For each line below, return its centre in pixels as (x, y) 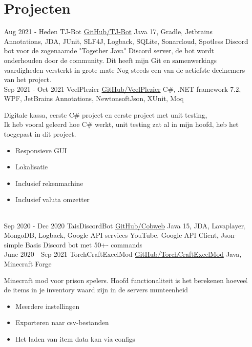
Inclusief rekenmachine (49, 183)
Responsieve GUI (41, 150)
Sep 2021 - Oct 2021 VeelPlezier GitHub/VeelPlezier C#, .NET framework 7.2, (123, 89)
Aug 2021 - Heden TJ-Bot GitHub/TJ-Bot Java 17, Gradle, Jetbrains (108, 31)
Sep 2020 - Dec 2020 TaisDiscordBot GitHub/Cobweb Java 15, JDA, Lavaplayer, (125, 225)
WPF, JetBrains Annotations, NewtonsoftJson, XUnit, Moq (94, 98)
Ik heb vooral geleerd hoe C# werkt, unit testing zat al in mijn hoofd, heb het (121, 124)
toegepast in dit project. (40, 134)
